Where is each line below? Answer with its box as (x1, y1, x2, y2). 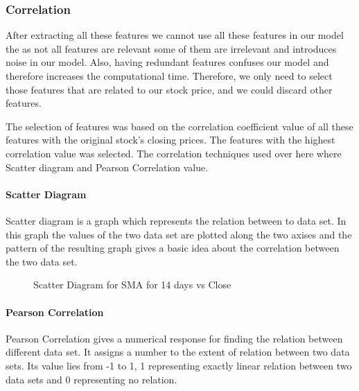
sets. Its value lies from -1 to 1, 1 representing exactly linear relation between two (6, 358, 352, 372)
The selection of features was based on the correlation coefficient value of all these (6, 119, 353, 133)
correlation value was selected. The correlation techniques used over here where (6, 146, 342, 160)
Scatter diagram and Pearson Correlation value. (6, 159, 209, 174)
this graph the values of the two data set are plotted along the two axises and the (6, 227, 352, 241)
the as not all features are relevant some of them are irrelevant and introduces (6, 41, 337, 55)
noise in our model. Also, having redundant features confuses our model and (6, 55, 329, 69)
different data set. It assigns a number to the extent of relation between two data (6, 345, 350, 359)
